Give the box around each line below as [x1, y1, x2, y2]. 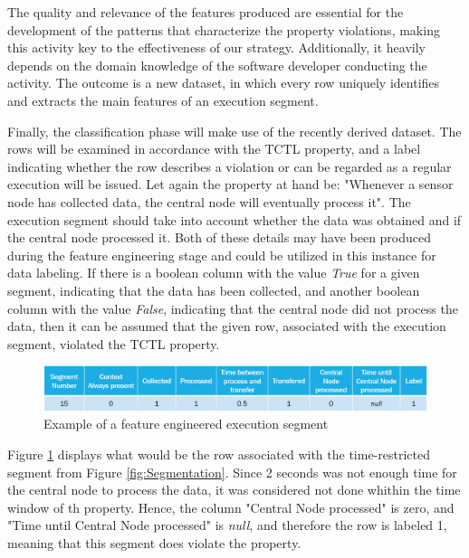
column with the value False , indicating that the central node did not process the [7, 298, 458, 317]
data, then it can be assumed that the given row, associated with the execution [7, 317, 446, 336]
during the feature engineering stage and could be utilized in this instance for [7, 245, 436, 264]
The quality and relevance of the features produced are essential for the [7, 3, 404, 21]
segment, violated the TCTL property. [7, 334, 220, 353]
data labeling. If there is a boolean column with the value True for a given [7, 263, 420, 282]
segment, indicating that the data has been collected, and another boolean [7, 280, 420, 299]
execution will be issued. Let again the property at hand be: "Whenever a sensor [7, 175, 454, 194]
